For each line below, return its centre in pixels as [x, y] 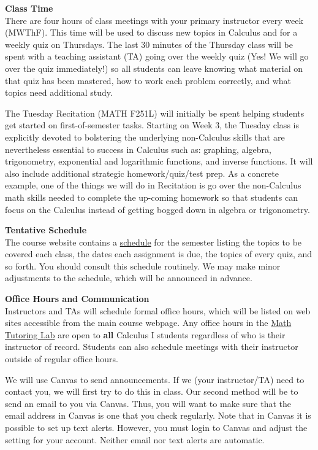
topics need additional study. [59, 92]
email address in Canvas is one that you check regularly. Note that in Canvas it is [158, 415]
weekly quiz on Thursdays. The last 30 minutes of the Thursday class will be [149, 44]
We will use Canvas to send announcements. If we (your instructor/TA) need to [155, 379]
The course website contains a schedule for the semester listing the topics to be [153, 242]
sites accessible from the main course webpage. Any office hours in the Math [148, 323]
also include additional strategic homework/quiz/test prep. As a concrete [142, 173]
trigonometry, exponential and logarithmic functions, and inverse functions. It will [159, 161]
